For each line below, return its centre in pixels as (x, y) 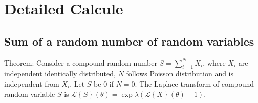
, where (214, 62)
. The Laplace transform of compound (195, 83)
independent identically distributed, (60, 74)
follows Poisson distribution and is (180, 74)
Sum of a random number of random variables (129, 41)
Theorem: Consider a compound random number (81, 62)
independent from (32, 83)
